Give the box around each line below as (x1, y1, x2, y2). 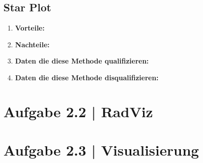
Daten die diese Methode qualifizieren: (15, 56, 149, 66)
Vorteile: (15, 23, 45, 33)
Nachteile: (15, 39, 50, 49)
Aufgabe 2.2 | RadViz (3, 101, 153, 121)
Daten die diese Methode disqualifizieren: (15, 72, 159, 82)
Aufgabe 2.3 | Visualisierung (3, 140, 199, 160)
